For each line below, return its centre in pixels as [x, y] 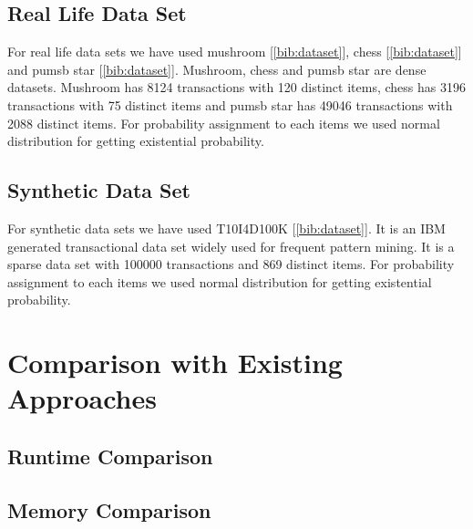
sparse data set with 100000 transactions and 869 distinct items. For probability [231, 264]
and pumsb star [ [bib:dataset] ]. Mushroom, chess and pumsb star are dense [217, 69]
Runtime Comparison [110, 456]
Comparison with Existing [175, 363]
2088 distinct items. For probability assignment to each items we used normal [224, 123]
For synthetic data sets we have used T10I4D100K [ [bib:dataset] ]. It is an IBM [226, 228]
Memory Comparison [109, 509]
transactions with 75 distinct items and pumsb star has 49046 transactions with [230, 104]
